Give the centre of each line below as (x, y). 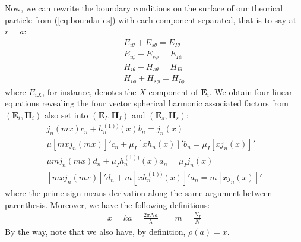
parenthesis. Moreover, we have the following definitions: (107, 204)
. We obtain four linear (251, 91)
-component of (172, 91)
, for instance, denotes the (89, 91)
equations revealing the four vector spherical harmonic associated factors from (147, 103)
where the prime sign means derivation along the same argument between (139, 192)
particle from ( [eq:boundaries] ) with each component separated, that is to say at (151, 19)
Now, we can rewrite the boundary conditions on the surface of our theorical (144, 8)
